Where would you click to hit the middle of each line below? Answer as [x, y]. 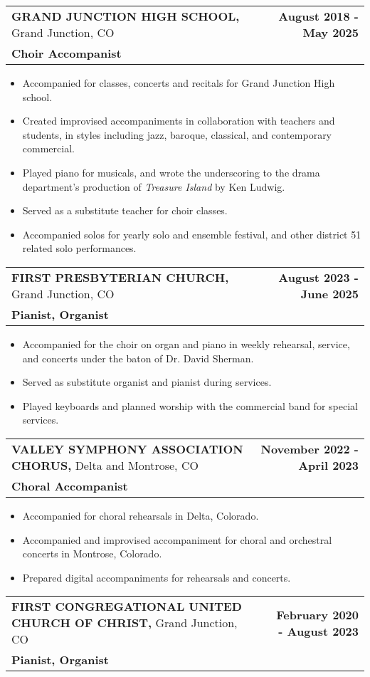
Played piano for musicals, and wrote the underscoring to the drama [171, 172]
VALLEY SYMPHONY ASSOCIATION [127, 448]
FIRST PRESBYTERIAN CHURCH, [120, 277]
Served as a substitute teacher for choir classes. [125, 210]
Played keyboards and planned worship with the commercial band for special [190, 405]
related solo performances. [79, 248]
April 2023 [328, 465]
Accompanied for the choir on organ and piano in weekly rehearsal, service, [186, 343]
